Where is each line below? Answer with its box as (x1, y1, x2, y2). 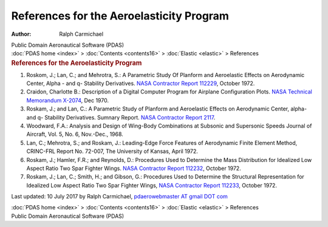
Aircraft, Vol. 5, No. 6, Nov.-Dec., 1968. (26, 130, 124, 138)
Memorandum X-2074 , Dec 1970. (26, 97, 109, 104)
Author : (11, 30, 32, 38)
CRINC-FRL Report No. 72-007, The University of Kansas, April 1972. (26, 147, 199, 155)
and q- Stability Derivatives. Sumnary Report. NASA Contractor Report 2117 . (26, 113, 216, 121)
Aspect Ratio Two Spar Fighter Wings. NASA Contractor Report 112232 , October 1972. (26, 164, 241, 172)
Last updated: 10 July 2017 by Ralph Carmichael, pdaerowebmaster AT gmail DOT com (11, 193, 228, 200)
